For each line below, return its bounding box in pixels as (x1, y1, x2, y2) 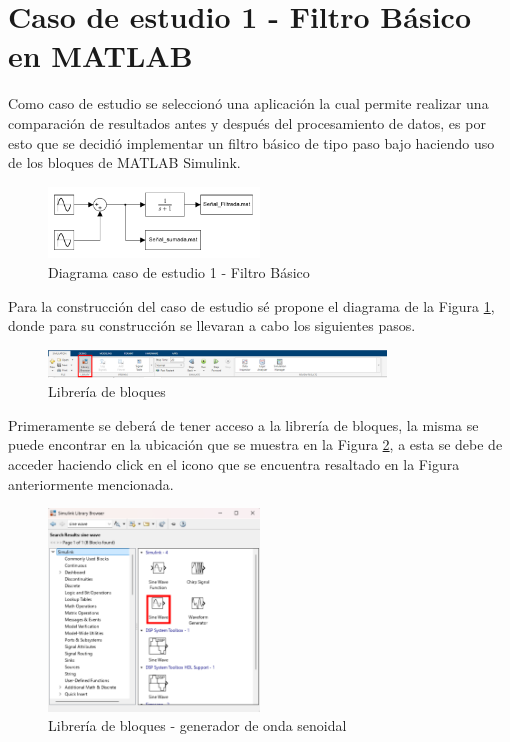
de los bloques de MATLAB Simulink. (8, 152, 241, 173)
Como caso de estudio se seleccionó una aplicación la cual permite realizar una (8, 93, 489, 114)
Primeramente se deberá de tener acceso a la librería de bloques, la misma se (8, 414, 479, 435)
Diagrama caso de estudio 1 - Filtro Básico (48, 261, 310, 282)
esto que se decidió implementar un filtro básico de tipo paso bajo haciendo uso (8, 132, 495, 153)
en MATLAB (8, 35, 193, 76)
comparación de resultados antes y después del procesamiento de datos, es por (8, 112, 486, 133)
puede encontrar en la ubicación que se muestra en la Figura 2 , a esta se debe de (8, 434, 503, 455)
